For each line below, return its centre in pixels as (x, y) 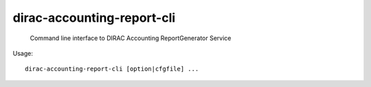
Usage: (23, 53)
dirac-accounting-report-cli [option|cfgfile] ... (112, 69)
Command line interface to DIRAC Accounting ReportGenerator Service (131, 38)
